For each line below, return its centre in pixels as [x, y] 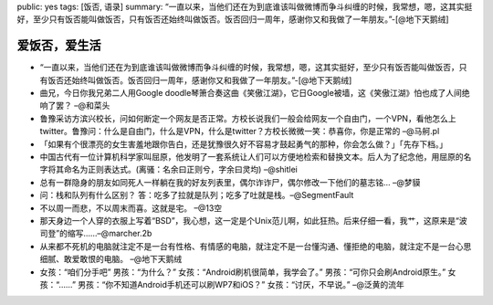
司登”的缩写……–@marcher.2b [96, 234]
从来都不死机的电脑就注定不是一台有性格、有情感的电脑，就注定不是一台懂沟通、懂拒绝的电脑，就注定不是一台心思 [256, 246]
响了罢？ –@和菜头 [75, 106]
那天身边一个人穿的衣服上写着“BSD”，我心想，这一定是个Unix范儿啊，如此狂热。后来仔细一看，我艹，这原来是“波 [253, 220]
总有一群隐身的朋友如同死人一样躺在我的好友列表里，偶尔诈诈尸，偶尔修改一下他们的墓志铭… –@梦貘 [230, 182]
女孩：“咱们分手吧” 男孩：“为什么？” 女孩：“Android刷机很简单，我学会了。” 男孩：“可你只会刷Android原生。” [243, 272]
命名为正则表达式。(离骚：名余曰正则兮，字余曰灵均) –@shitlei [181, 170]
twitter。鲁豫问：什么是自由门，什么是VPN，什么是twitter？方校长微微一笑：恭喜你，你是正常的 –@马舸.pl [240, 131]
